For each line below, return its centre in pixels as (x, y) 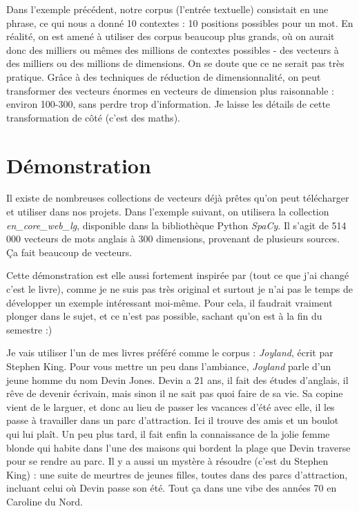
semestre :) (29, 329)
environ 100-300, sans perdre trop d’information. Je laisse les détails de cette (168, 104)
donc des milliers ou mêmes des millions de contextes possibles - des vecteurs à (173, 49)
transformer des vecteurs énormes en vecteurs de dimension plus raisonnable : (170, 90)
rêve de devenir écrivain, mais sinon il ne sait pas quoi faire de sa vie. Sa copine (175, 393)
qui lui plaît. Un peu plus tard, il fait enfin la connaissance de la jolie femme (168, 433)
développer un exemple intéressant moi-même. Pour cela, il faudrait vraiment (169, 302)
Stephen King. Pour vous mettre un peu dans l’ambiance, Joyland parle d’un (169, 366)
